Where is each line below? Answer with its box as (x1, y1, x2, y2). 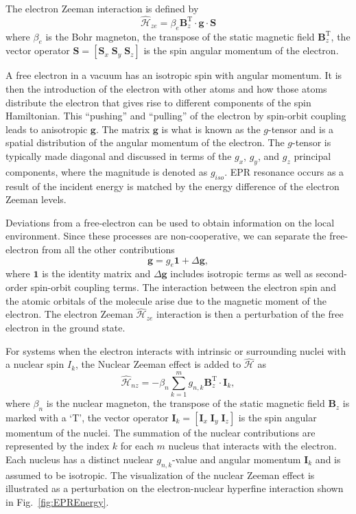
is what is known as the (161, 121, 261, 136)
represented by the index (5, 439, 110, 453)
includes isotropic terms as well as (170, 266, 313, 281)
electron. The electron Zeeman (5, 307, 133, 321)
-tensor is (292, 135, 331, 150)
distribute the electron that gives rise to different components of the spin (5, 95, 311, 109)
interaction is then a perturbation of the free (156, 307, 344, 321)
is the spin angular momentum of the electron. (143, 43, 339, 58)
